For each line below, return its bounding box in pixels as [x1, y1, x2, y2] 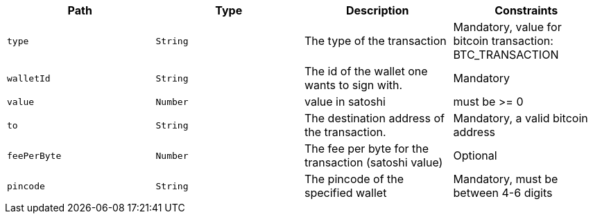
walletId [7, 73, 51, 84]
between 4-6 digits [453, 186, 553, 200]
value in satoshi [304, 95, 386, 108]
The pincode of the [304, 172, 404, 186]
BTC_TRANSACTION [453, 48, 559, 61]
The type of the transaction [304, 34, 447, 48]
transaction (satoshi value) [304, 155, 443, 169]
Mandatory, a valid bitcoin [453, 111, 588, 125]
